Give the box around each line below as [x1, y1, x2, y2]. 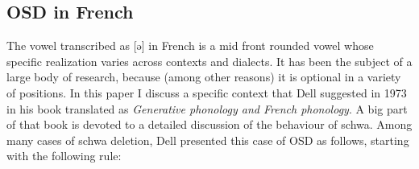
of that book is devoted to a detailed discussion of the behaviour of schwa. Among [6, 116, 413, 133]
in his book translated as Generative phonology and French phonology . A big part [6, 100, 408, 117]
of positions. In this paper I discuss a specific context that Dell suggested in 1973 [6, 84, 407, 101]
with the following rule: [6, 147, 122, 164]
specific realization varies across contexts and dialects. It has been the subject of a [6, 52, 413, 69]
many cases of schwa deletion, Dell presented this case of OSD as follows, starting [6, 131, 409, 148]
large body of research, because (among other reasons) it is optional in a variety [6, 68, 401, 85]
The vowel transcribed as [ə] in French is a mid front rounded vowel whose [6, 37, 374, 54]
